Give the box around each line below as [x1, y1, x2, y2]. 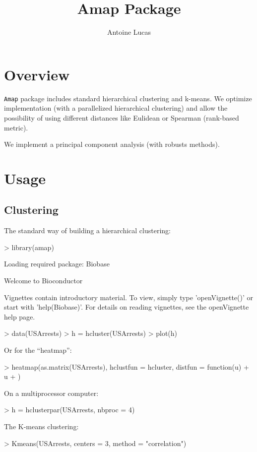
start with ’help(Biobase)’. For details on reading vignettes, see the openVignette [4, 302, 249, 312]
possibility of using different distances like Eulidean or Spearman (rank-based [4, 112, 239, 123]
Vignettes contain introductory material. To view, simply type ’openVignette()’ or [4, 292, 254, 302]
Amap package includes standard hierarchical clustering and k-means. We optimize [4, 93, 252, 103]
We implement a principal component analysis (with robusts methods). [4, 139, 220, 149]
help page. [4, 311, 35, 322]
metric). [4, 122, 28, 132]
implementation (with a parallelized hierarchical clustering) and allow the [4, 103, 228, 113]
